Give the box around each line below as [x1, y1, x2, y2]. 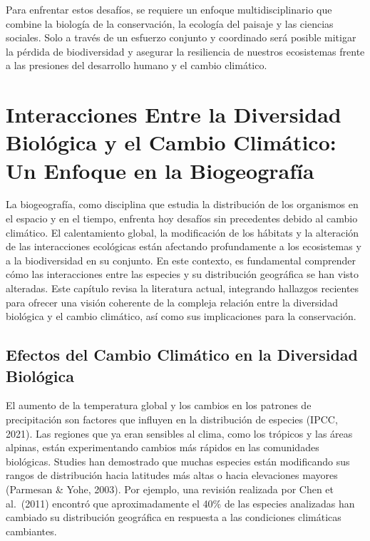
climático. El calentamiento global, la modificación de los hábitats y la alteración [6, 225, 359, 239]
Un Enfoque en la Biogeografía [6, 155, 314, 185]
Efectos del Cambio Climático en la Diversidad [6, 344, 358, 366]
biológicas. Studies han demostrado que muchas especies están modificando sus [6, 453, 350, 468]
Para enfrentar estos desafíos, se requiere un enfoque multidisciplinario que [6, 2, 332, 16]
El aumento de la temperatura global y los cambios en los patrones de [6, 398, 312, 413]
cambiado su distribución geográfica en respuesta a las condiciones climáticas [6, 510, 341, 525]
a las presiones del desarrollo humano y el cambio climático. [6, 58, 267, 73]
